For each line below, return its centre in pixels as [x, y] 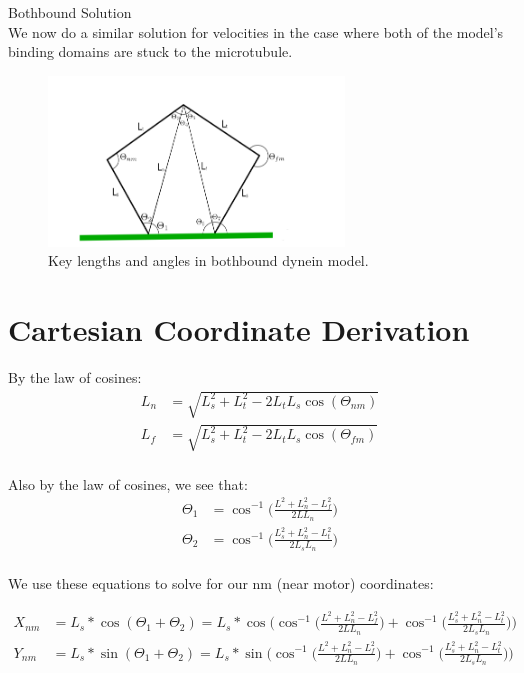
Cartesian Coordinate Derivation [239, 328]
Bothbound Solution [70, 12]
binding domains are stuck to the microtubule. [150, 51]
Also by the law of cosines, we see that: [128, 483]
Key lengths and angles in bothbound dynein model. [208, 260]
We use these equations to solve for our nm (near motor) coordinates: [221, 582]
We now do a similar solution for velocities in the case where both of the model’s [256, 31]
